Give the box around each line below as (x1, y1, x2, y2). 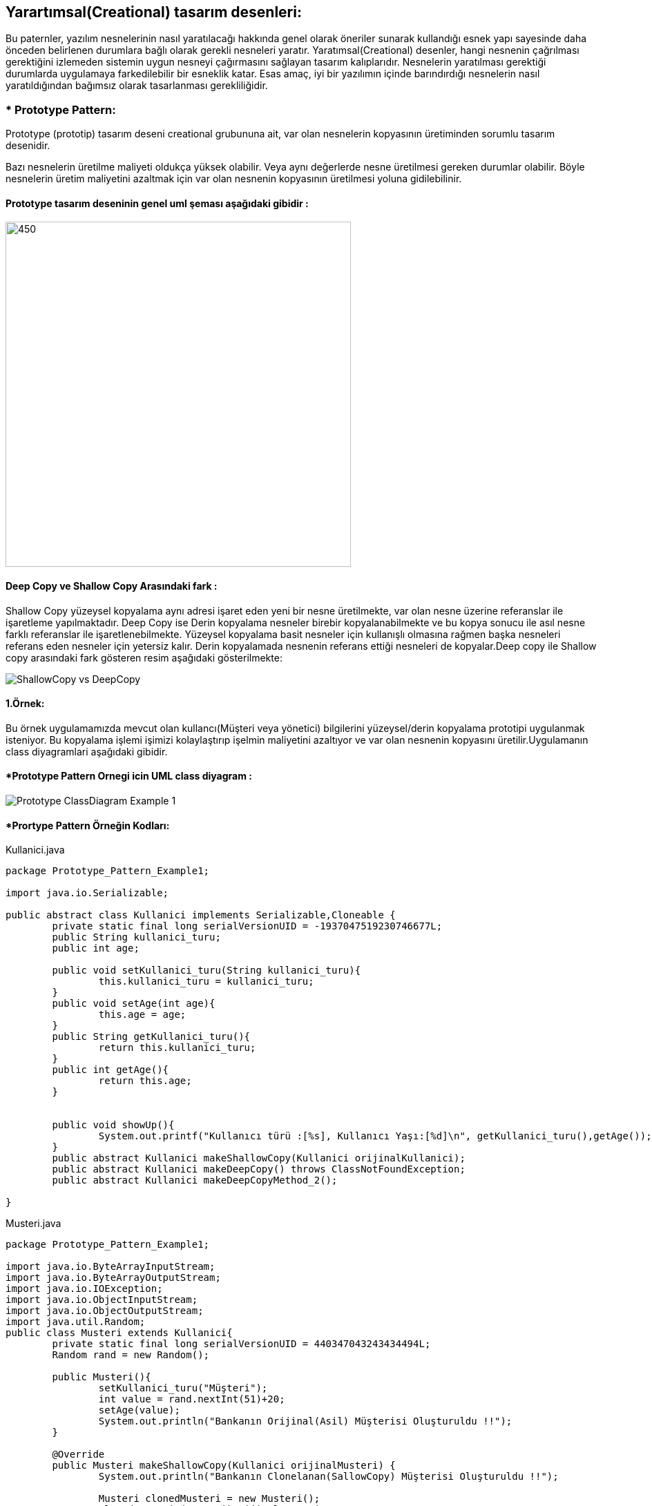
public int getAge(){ (52, 1064, 169, 1076)
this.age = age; (98, 1009, 186, 1021)
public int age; (52, 943, 140, 954)
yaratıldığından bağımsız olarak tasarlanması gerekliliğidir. (6, 79, 268, 92)
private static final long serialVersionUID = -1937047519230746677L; (52, 920, 443, 932)
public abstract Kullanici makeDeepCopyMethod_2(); (52, 1175, 338, 1186)
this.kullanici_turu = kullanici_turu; (98, 976, 314, 987)
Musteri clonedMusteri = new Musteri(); (98, 1493, 320, 1505)
